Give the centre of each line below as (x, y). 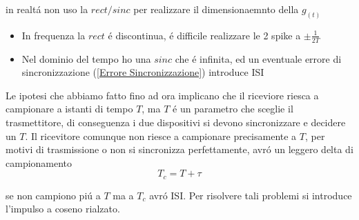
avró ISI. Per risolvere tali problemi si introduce (251, 195)
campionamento (39, 162)
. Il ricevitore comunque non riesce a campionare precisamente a (161, 136)
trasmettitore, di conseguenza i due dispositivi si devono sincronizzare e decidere (176, 122)
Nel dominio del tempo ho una (86, 58)
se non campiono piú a (53, 195)
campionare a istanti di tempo (69, 109)
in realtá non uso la (47, 9)
